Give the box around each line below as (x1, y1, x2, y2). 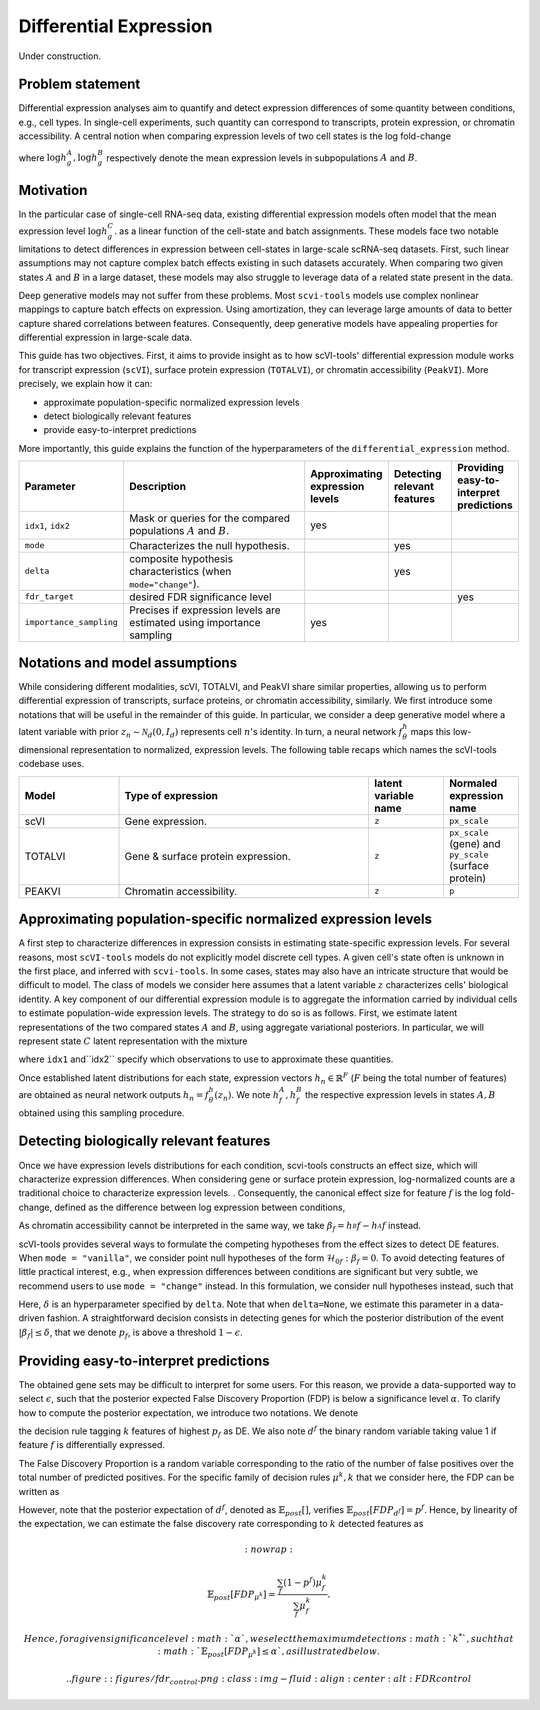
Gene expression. (124, 814, 208, 828)
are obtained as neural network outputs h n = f (18, 1088, 209, 1103)
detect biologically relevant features (43, 410, 192, 422)
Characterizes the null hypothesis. (128, 538, 290, 552)
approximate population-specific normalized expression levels (43, 396, 300, 408)
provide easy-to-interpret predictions (43, 424, 197, 436)
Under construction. (18, 50, 102, 62)
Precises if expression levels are (128, 603, 281, 617)
